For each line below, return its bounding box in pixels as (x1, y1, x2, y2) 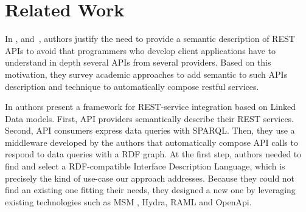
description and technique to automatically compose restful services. (5, 80, 259, 92)
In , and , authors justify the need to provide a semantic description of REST (5, 32, 295, 45)
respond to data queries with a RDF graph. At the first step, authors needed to (5, 148, 302, 160)
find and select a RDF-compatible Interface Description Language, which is (5, 160, 285, 173)
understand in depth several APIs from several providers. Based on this (5, 56, 271, 69)
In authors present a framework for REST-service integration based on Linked (5, 100, 296, 113)
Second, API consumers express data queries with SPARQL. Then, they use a (5, 124, 295, 137)
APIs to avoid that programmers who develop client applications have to (5, 44, 276, 56)
